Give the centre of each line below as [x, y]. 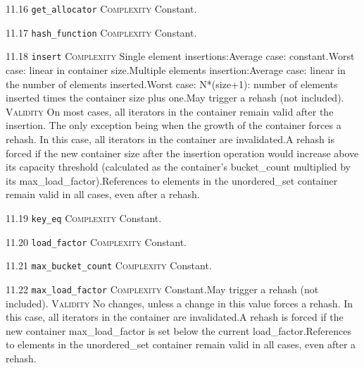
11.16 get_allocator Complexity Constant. [101, 8]
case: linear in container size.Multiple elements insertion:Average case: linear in [176, 69]
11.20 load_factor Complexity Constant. [96, 241]
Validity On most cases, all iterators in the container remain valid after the [170, 111]
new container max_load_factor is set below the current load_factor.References [179, 330]
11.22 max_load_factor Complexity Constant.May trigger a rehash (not [162, 289]
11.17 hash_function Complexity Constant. [101, 32]
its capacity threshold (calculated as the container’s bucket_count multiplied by [178, 167]
